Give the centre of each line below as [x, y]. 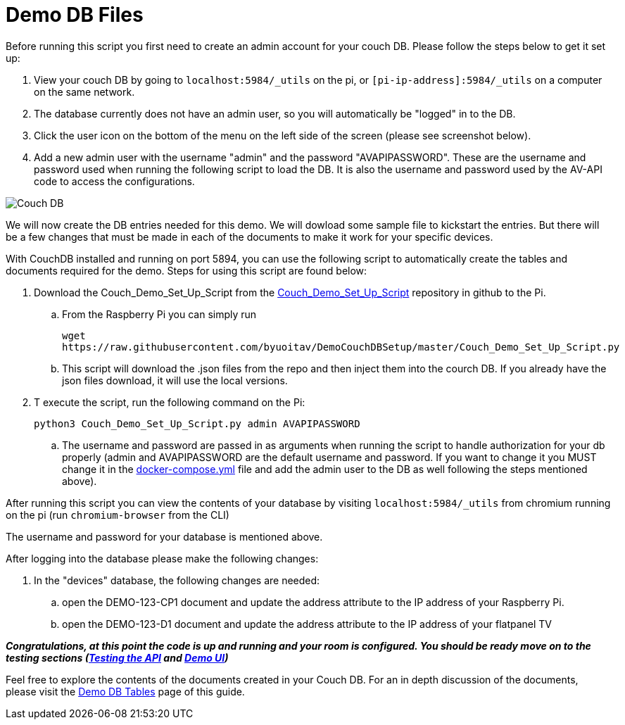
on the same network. [84, 92]
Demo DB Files [75, 15]
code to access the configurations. [114, 181]
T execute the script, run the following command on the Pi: [170, 402]
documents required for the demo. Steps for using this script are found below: [187, 270]
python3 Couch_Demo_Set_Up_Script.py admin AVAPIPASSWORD [197, 423]
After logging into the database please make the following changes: [162, 558]
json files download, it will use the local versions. [175, 380]
